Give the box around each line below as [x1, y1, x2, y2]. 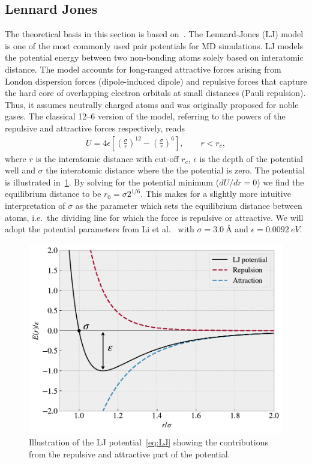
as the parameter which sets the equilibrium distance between [75, 199, 302, 211]
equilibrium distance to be [5, 187, 101, 200]
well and [5, 164, 35, 176]
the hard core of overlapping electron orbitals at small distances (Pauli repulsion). [5, 86, 306, 99]
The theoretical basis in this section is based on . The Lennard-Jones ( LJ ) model [5, 28, 304, 40]
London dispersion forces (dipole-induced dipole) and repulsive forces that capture [5, 74, 307, 87]
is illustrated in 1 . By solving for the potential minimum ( [5, 175, 220, 188]
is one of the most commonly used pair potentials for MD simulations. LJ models [5, 39, 304, 52]
